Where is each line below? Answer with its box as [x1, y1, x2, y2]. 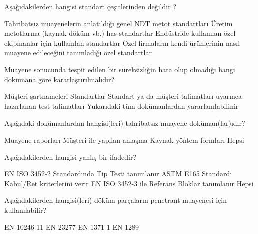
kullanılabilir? [4, 204, 47, 215]
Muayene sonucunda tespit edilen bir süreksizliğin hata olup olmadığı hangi [4, 64, 235, 74]
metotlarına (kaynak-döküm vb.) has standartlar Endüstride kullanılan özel [4, 28, 236, 38]
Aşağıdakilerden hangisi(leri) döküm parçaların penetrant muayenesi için [4, 195, 227, 205]
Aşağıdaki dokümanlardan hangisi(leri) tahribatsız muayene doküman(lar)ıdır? [4, 118, 245, 128]
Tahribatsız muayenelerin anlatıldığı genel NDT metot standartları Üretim [4, 18, 233, 28]
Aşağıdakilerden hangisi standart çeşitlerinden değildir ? [4, 1, 176, 11]
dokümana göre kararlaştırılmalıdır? [4, 74, 115, 84]
